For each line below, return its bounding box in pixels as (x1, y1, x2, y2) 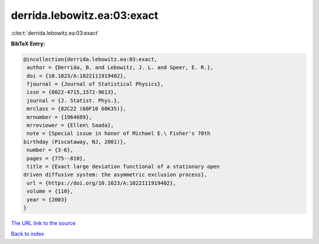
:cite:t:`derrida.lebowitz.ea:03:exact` (11, 29, 100, 37)
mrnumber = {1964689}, (27, 114, 93, 120)
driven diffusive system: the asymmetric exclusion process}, (23, 172, 207, 178)
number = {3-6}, (27, 147, 74, 153)
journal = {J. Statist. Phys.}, (27, 97, 121, 104)
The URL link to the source (11, 219, 76, 226)
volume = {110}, (27, 188, 74, 194)
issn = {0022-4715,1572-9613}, (27, 89, 118, 95)
